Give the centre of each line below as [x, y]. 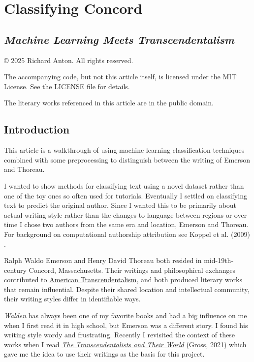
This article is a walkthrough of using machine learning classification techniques [124, 150]
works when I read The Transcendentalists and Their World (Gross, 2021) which [125, 344]
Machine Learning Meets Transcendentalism [119, 39]
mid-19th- [219, 260]
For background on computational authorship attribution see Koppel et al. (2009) [127, 234]
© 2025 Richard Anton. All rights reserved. [69, 60]
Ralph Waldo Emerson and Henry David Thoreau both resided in [103, 260]
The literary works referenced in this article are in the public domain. [109, 103]
